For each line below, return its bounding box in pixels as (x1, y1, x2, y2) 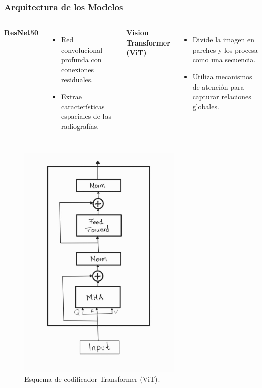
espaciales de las (61, 111, 111, 121)
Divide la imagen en (192, 34, 254, 45)
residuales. (61, 74, 93, 84)
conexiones (61, 64, 94, 74)
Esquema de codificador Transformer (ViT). (24, 373, 160, 384)
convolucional (61, 44, 103, 55)
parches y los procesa (192, 44, 258, 55)
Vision (126, 27, 149, 38)
